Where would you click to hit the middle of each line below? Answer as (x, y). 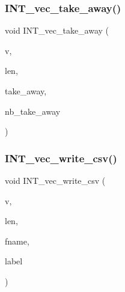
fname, (17, 241)
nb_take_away (33, 111)
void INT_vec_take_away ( (57, 30)
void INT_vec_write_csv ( (55, 180)
